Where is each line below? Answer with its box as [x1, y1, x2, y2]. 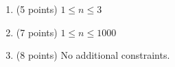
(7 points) [16, 25, 58, 39]
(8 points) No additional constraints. [16, 48, 170, 62]
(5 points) [16, 2, 58, 16]
